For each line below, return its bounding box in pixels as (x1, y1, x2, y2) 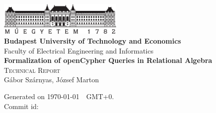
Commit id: (4, 101, 39, 111)
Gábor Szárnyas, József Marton (4, 74, 99, 85)
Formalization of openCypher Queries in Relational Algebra (4, 55, 213, 65)
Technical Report (4, 64, 60, 75)
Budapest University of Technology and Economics (4, 36, 181, 46)
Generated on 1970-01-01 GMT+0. (4, 91, 114, 102)
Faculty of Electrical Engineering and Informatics (4, 45, 154, 56)
